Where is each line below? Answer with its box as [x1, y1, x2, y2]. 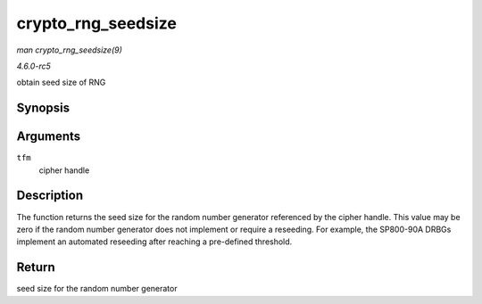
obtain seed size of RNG [16, 77, 106, 88]
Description [16, 188, 84, 203]
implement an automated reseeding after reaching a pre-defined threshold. [16, 236, 293, 247]
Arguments [16, 129, 81, 144]
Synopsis [16, 101, 71, 116]
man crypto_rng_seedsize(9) [16, 45, 122, 55]
